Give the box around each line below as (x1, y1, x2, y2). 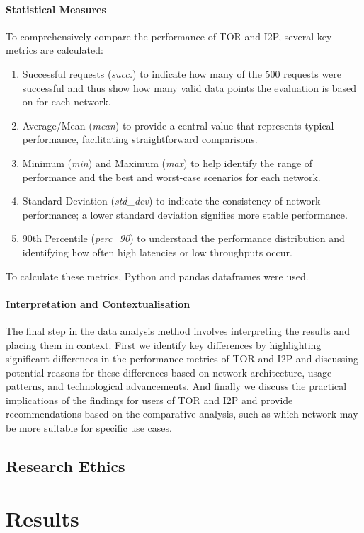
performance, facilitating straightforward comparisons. (22, 132, 258, 147)
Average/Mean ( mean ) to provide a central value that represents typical (22, 118, 334, 132)
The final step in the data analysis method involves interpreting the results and (6, 323, 350, 338)
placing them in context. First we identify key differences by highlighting (6, 337, 322, 352)
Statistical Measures (6, 1, 106, 16)
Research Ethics (6, 455, 125, 477)
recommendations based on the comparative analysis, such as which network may (6, 406, 358, 421)
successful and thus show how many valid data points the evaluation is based (22, 80, 356, 95)
